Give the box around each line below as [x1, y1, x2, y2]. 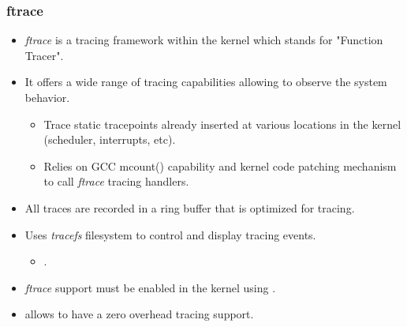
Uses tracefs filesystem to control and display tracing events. [24, 226, 316, 242]
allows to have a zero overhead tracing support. [24, 306, 254, 322]
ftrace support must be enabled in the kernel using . [24, 279, 276, 295]
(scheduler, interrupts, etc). [43, 131, 176, 148]
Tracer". [24, 47, 64, 63]
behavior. [24, 89, 70, 105]
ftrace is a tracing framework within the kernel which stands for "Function [24, 32, 383, 48]
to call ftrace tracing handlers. [43, 173, 189, 190]
